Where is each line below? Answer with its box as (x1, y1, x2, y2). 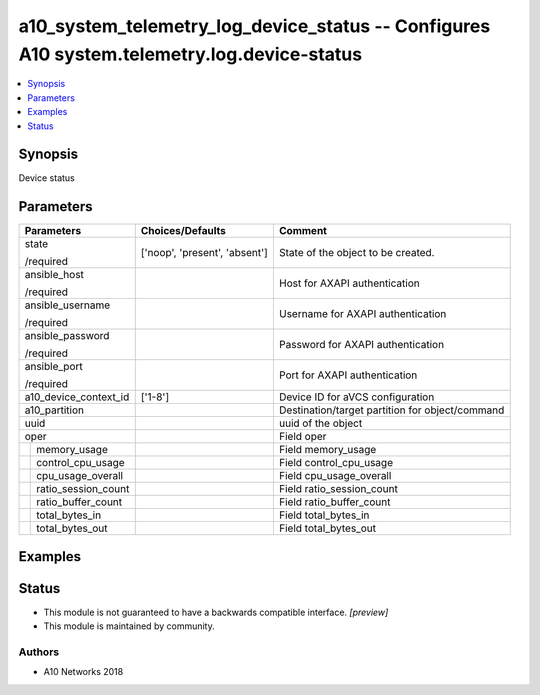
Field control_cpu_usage (278, 456, 394, 470)
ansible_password (24, 329, 110, 343)
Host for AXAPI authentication (278, 276, 420, 290)
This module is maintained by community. (43, 620, 215, 632)
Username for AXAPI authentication (278, 307, 447, 321)
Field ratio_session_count (278, 482, 399, 496)
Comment (278, 224, 327, 238)
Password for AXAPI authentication (278, 338, 445, 352)
